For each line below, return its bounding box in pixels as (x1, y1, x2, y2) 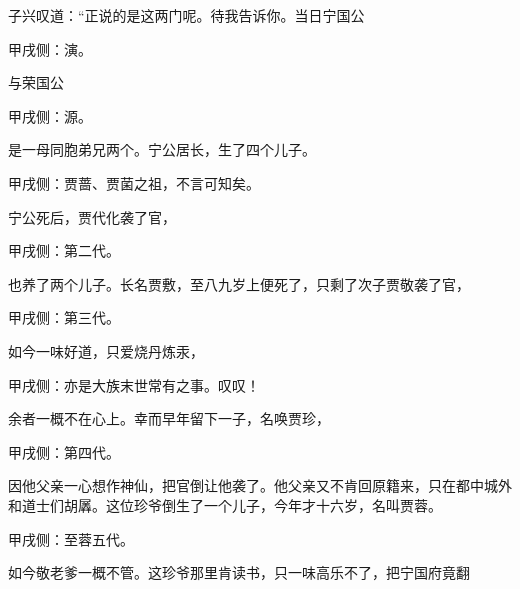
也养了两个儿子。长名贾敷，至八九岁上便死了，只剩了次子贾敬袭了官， (8, 273, 470, 294)
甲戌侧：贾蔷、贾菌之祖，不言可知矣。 (8, 172, 260, 193)
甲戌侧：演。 (8, 38, 92, 59)
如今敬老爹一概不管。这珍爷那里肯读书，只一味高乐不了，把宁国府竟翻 (8, 562, 470, 583)
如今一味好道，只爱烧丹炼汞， (8, 340, 204, 361)
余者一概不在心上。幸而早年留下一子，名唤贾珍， (8, 408, 330, 429)
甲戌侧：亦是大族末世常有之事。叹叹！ (8, 374, 260, 395)
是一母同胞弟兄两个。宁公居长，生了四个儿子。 (8, 139, 316, 160)
